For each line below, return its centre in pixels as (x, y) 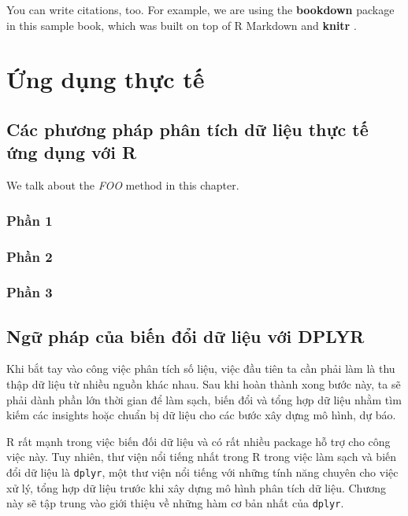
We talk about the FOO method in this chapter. (123, 185)
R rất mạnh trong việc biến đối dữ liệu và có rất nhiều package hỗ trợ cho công (198, 441)
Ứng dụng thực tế (106, 79)
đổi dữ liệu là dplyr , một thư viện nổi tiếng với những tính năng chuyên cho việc (202, 472)
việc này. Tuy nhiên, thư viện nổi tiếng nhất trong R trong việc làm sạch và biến (202, 457)
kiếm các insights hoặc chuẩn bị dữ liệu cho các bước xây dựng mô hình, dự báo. (201, 415)
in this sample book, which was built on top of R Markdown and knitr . (182, 25)
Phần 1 (30, 220)
